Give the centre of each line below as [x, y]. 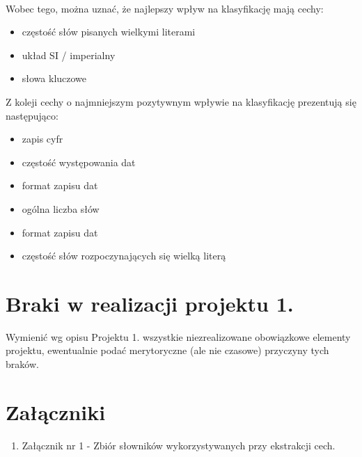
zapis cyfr [42, 139]
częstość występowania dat [79, 162]
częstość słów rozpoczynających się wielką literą [124, 256]
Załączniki [56, 411]
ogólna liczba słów [61, 208]
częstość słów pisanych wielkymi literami [109, 32]
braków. [22, 364]
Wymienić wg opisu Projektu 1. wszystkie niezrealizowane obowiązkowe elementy [178, 336]
